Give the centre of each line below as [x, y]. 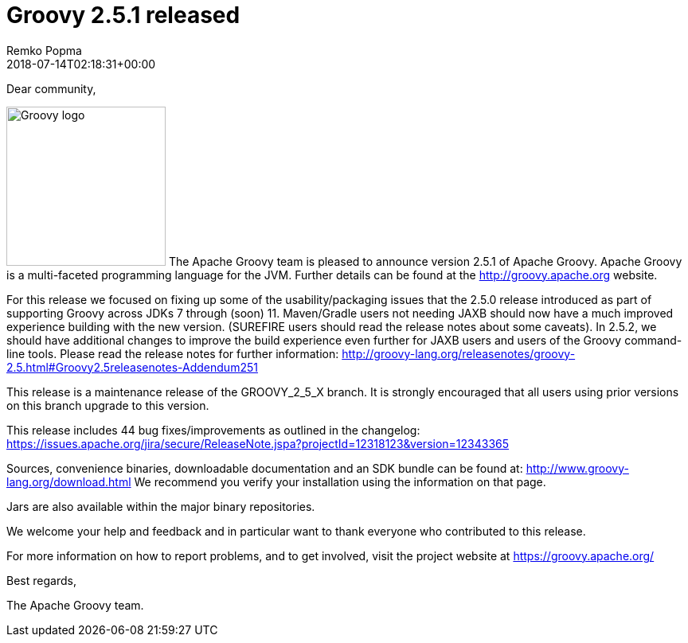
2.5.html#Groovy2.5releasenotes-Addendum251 [132, 367]
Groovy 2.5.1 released [123, 15]
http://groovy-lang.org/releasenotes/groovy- [459, 353]
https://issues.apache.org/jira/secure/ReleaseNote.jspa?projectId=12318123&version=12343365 [258, 443]
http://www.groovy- [577, 468]
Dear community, [51, 88]
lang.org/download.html [69, 481]
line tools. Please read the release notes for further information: [173, 353]
